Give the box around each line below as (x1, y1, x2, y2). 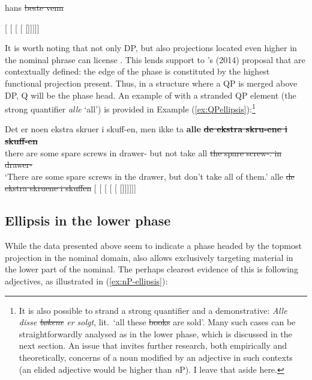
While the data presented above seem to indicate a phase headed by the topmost (5, 239, 302, 252)
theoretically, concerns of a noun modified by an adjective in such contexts (19, 351, 293, 363)
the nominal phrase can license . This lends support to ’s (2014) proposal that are (5, 53, 305, 66)
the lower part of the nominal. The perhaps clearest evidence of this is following (5, 263, 298, 275)
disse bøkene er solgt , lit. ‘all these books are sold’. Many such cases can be (19, 316, 296, 328)
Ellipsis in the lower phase (5, 211, 171, 230)
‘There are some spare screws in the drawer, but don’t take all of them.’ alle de (5, 170, 295, 182)
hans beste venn (5, 1, 64, 13)
